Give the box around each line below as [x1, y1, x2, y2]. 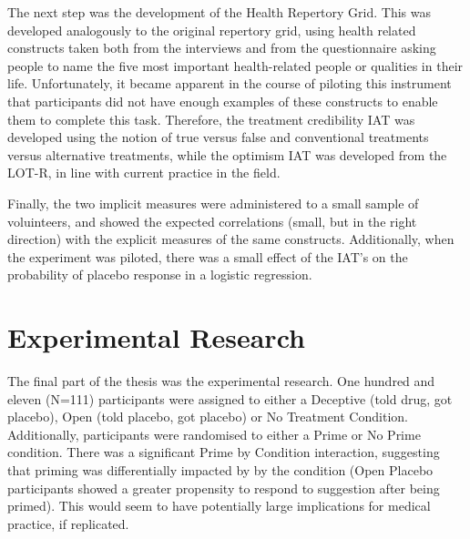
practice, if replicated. [7, 514, 129, 533]
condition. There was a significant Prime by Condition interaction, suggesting [7, 442, 440, 462]
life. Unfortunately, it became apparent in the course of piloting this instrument [7, 74, 452, 93]
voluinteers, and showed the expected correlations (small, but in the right [7, 211, 417, 230]
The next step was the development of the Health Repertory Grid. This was [7, 3, 432, 21]
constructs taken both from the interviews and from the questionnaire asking [7, 38, 436, 57]
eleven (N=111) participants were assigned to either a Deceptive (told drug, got [7, 389, 453, 408]
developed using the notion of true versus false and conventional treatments [7, 127, 429, 147]
